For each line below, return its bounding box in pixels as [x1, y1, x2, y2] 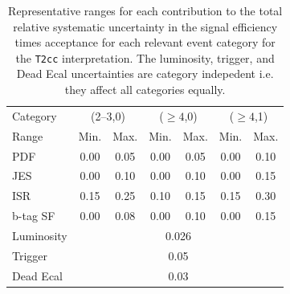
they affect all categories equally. [64, 81, 226, 98]
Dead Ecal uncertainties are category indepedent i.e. [16, 65, 274, 82]
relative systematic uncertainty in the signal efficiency [13, 18, 278, 35]
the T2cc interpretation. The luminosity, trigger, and [15, 49, 275, 66]
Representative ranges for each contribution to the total [8, 2, 283, 18]
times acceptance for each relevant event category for [14, 34, 276, 51]
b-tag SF [12, 207, 55, 224]
